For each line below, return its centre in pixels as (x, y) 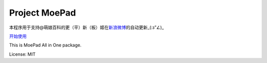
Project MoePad (43, 13)
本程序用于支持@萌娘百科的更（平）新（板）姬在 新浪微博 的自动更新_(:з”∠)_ (87, 27)
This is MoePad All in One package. (45, 45)
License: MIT (22, 54)
